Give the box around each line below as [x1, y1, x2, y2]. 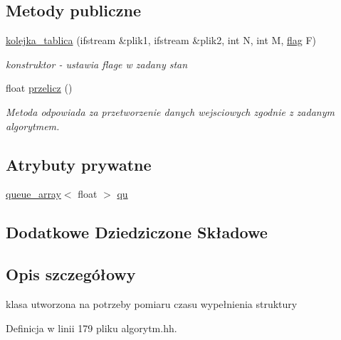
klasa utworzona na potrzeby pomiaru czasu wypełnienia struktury [6, 296, 298, 311]
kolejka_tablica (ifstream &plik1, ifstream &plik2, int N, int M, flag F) [6, 33, 317, 48]
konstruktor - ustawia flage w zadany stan [6, 56, 188, 71]
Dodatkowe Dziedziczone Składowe [6, 221, 268, 243]
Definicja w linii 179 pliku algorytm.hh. [6, 320, 177, 335]
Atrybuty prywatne [6, 153, 152, 175]
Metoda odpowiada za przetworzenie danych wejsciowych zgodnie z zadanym [6, 104, 335, 119]
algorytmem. [6, 118, 60, 133]
